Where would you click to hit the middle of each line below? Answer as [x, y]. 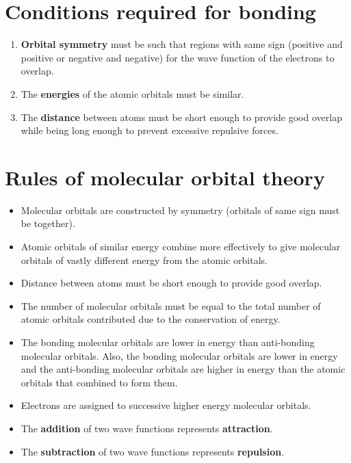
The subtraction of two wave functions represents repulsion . [153, 451]
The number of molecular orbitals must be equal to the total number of [171, 305]
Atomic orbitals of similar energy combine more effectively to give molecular [181, 246]
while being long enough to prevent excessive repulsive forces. [149, 130]
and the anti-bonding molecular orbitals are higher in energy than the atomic [183, 369]
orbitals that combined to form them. [99, 382]
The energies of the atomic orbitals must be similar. [132, 93]
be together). [48, 223]
